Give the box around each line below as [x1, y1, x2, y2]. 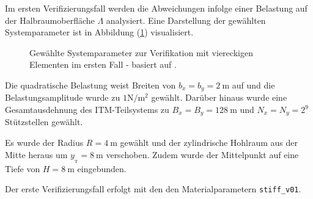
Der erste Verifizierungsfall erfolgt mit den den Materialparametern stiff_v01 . [5, 183, 301, 195]
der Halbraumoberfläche [5, 13, 95, 26]
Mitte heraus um [5, 148, 68, 161]
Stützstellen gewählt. [5, 115, 83, 128]
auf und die [232, 78, 275, 91]
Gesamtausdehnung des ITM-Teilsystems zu [5, 103, 169, 116]
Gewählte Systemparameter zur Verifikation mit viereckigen [29, 46, 253, 59]
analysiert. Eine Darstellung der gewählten [106, 13, 266, 26]
